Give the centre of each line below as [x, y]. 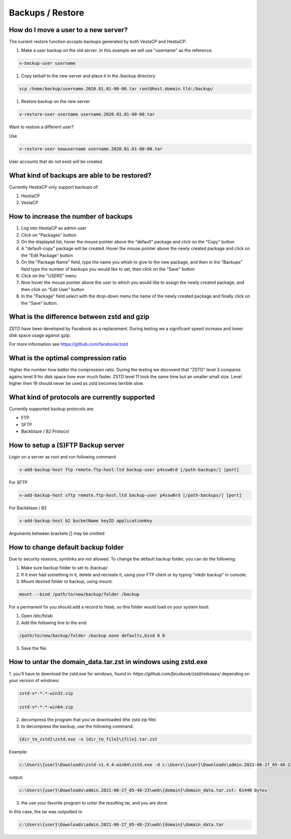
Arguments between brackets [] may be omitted [57, 533]
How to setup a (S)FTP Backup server [67, 445]
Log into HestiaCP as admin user [54, 228]
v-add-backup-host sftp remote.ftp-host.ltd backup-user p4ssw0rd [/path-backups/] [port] [130, 495]
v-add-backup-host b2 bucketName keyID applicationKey [86, 521]
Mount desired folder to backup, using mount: [67, 581]
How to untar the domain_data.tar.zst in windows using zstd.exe [108, 662]
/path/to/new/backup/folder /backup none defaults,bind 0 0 [92, 635]
